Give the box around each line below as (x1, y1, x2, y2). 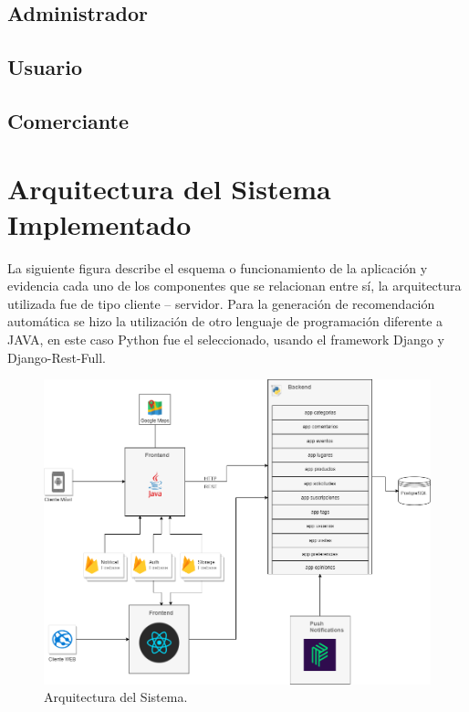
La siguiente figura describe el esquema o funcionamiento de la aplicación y (7, 258, 428, 277)
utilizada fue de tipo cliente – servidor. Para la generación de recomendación (7, 293, 435, 313)
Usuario (7, 53, 83, 81)
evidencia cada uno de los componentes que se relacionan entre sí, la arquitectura (7, 276, 462, 295)
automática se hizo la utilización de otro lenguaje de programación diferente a (7, 312, 443, 331)
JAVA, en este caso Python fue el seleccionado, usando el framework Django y (7, 330, 444, 349)
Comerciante (7, 106, 130, 134)
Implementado (7, 205, 192, 242)
